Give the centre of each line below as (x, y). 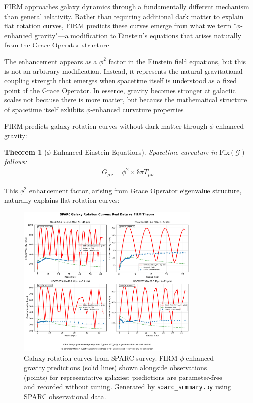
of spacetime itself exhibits (44, 109)
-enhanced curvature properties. (138, 109)
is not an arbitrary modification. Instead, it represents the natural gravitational (124, 71)
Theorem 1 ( (26, 152)
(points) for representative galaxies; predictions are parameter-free (123, 377)
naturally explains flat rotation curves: (62, 200)
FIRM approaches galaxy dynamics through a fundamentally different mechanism (127, 6)
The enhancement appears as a (51, 61)
